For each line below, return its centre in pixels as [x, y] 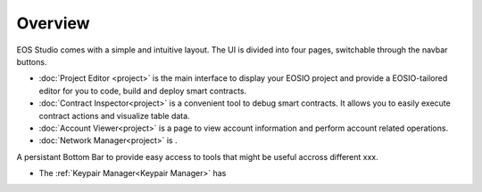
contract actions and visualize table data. [115, 116]
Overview [53, 23]
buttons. [32, 61]
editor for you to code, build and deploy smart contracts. [143, 91]
